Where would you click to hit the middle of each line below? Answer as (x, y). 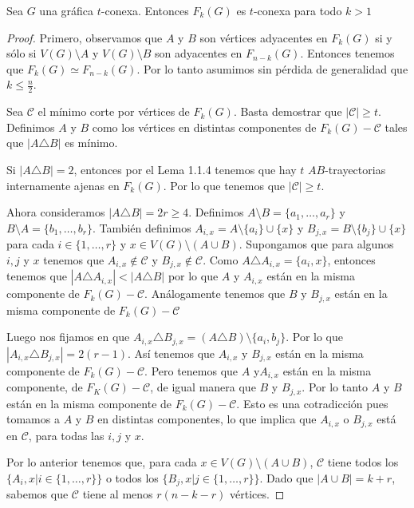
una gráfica (67, 10)
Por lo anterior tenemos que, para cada (102, 462)
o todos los (132, 477)
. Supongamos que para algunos (316, 244)
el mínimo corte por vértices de (114, 111)
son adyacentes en (198, 53)
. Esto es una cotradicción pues (312, 403)
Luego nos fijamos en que (68, 337)
